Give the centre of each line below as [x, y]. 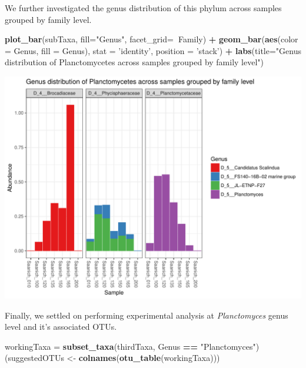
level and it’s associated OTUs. [61, 327]
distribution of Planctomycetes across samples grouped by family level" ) [134, 62]
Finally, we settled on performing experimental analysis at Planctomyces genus [147, 315]
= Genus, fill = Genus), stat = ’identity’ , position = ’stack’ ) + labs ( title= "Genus [153, 50]
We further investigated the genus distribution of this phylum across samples [143, 8]
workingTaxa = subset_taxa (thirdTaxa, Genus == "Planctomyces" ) [132, 346]
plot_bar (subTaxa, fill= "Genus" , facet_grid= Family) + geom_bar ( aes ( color [152, 39]
